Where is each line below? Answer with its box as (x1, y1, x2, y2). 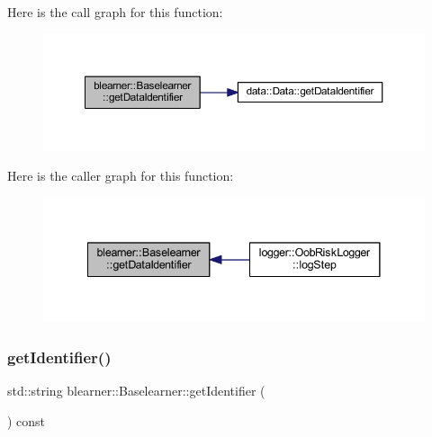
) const (7, 411, 46, 430)
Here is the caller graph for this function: (7, 166, 234, 185)
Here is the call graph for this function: (7, 3, 223, 21)
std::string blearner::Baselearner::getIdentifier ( (7, 381, 265, 400)
